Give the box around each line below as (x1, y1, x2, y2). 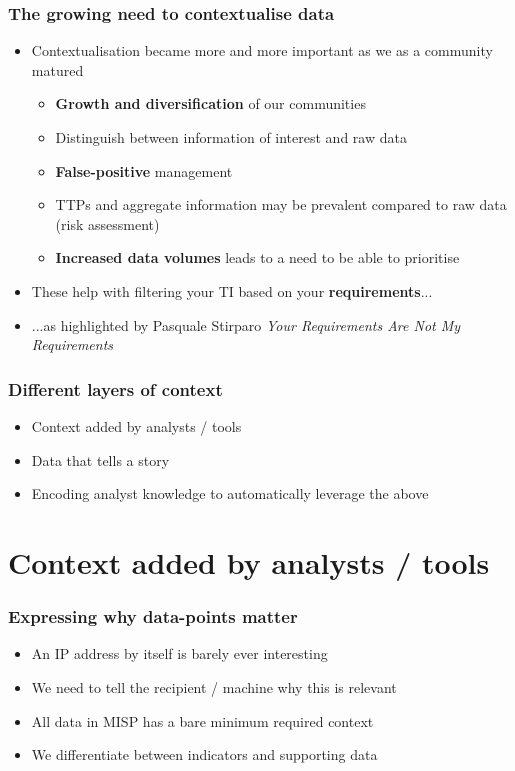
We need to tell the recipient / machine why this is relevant (31, 676, 397, 697)
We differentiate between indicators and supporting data (31, 744, 378, 765)
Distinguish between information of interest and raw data (55, 127, 407, 147)
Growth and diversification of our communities (55, 93, 366, 114)
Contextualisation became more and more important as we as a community (31, 40, 493, 61)
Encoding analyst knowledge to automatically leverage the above (31, 483, 429, 504)
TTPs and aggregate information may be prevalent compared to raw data (55, 194, 507, 215)
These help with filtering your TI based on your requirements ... (31, 280, 433, 301)
